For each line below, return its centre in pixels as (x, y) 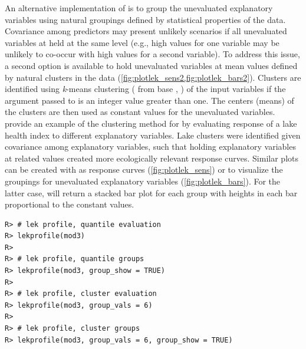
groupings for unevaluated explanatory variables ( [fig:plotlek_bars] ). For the (143, 181)
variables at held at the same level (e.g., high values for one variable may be (142, 42)
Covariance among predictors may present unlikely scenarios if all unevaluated (146, 31)
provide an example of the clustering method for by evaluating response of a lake (151, 123)
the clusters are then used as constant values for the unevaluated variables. (140, 112)
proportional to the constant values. (70, 204)
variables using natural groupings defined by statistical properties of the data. (145, 19)
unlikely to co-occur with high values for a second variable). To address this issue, (152, 54)
